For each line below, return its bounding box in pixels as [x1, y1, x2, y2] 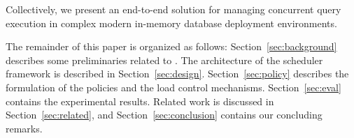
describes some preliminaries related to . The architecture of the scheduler [6, 52, 323, 67]
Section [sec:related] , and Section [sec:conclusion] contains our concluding [6, 107, 323, 122]
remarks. [6, 121, 43, 135]
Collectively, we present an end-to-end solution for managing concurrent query [6, 2, 341, 16]
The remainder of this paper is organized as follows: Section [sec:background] [6, 39, 337, 54]
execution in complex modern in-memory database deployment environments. [6, 15, 337, 30]
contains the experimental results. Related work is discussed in [6, 93, 274, 108]
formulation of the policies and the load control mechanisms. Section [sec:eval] [6, 79, 341, 94]
